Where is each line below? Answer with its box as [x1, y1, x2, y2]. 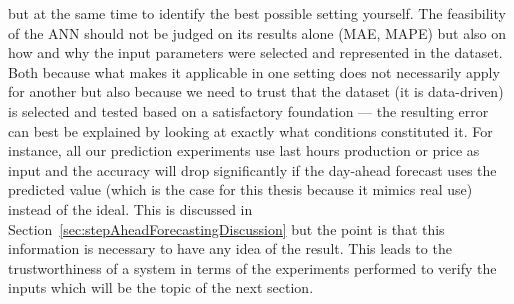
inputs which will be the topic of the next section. [8, 277, 314, 298]
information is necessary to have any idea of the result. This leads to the [8, 238, 452, 259]
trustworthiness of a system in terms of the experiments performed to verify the [8, 257, 497, 278]
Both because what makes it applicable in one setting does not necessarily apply [8, 61, 500, 82]
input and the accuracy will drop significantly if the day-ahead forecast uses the [8, 159, 497, 180]
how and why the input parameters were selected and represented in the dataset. [8, 42, 503, 63]
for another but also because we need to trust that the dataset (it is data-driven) [8, 81, 504, 102]
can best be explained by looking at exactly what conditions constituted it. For [8, 120, 493, 141]
